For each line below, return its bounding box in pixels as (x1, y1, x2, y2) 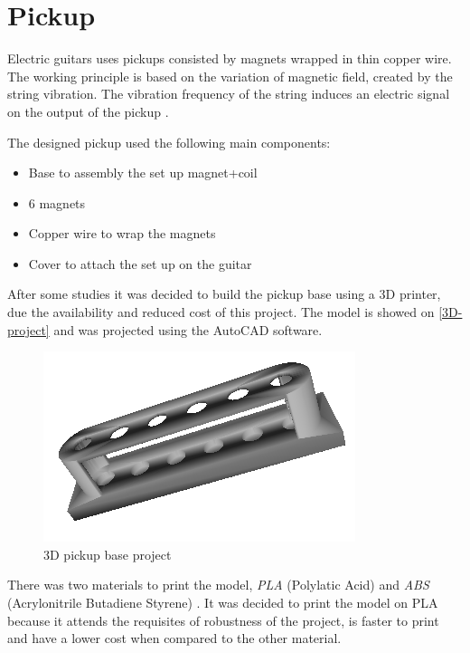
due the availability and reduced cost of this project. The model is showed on (7, 302, 435, 322)
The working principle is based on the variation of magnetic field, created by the (7, 66, 453, 85)
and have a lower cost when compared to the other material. (7, 629, 342, 648)
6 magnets (28, 193, 86, 212)
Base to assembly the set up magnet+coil (28, 163, 258, 182)
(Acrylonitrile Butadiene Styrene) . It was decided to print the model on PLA (7, 593, 438, 612)
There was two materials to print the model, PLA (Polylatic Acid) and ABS (7, 575, 429, 594)
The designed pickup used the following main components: (7, 132, 331, 151)
